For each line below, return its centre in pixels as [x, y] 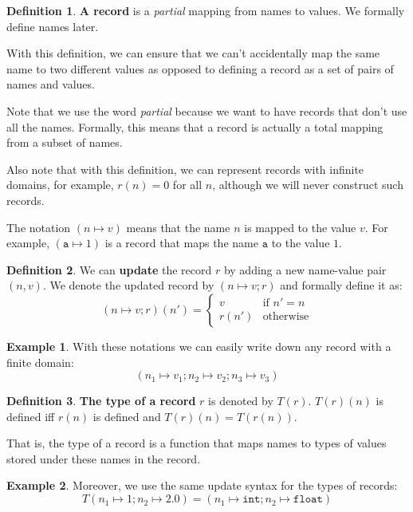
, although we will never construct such [308, 185]
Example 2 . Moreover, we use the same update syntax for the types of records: [202, 485]
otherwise [286, 317]
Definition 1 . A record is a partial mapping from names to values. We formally [206, 10]
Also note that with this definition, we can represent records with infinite [185, 169]
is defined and [127, 416]
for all [187, 185]
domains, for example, [60, 185]
